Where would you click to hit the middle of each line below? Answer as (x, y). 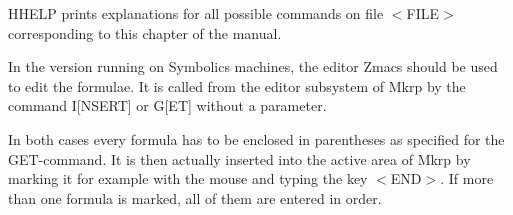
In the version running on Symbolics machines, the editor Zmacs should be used (253, 66)
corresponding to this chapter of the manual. (145, 32)
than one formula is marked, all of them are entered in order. (195, 197)
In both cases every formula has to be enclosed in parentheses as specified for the (256, 138)
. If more (467, 178)
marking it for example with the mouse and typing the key (188, 178)
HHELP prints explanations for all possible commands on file (196, 13)
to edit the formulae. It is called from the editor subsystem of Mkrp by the (237, 85)
